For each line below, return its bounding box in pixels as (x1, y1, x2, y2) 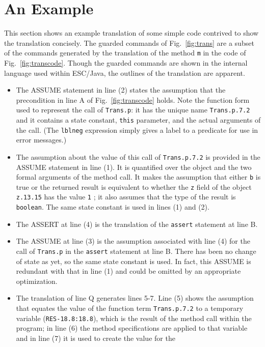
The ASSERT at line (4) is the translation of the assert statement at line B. (16, 218, 258, 229)
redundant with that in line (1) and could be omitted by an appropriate (16, 266, 241, 276)
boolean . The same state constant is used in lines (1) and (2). (16, 201, 209, 212)
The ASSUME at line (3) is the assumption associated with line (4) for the (16, 236, 250, 246)
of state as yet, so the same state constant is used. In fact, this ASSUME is (16, 255, 251, 266)
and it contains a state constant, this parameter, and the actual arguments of (16, 114, 261, 125)
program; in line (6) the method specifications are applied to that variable (16, 323, 248, 333)
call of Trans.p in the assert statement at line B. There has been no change (16, 246, 256, 256)
